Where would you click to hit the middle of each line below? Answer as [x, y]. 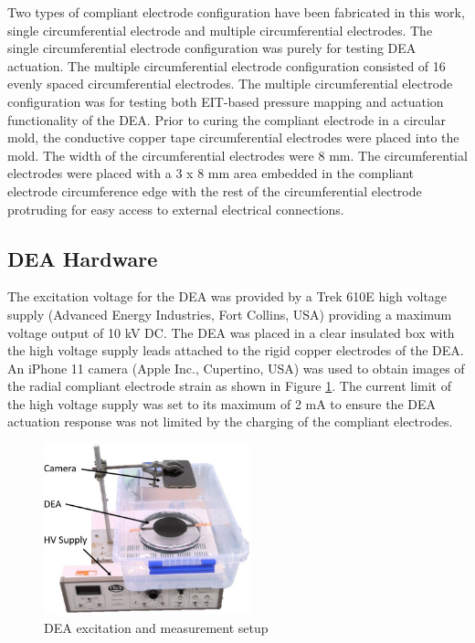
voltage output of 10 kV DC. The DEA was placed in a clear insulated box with [231, 332]
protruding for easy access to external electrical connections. [176, 209]
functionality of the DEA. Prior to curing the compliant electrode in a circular [227, 119]
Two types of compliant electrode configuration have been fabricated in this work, [236, 12]
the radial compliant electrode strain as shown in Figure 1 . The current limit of [229, 386]
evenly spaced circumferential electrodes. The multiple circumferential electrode [230, 84]
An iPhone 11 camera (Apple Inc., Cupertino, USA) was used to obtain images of [236, 368]
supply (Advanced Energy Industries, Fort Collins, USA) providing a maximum [230, 314]
